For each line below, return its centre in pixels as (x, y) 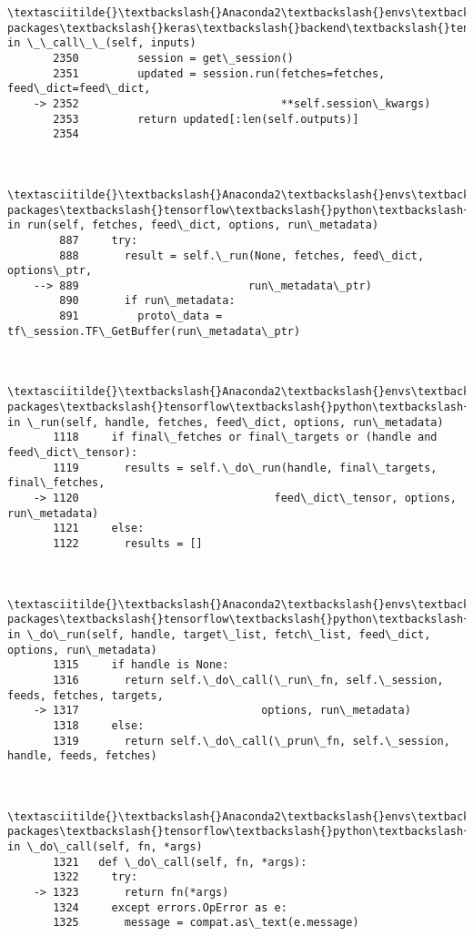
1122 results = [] (128, 543)
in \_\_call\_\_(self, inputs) (102, 43)
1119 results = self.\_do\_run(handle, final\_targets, (245, 468)
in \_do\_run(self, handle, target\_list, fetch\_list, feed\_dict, (219, 634)
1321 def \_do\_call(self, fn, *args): (180, 862)
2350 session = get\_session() (173, 58)
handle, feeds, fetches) (82, 756)
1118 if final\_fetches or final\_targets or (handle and (245, 437)
